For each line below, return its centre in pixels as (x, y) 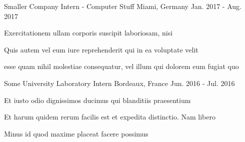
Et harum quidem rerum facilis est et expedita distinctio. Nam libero (110, 117)
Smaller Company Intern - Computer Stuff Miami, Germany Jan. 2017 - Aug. (123, 6)
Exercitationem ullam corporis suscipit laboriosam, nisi (88, 33)
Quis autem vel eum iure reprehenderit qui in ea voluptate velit (101, 49)
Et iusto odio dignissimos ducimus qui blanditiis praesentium (97, 100)
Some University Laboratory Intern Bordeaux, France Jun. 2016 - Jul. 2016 (119, 83)
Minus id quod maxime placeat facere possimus (76, 133)
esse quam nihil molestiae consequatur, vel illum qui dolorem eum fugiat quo (121, 66)
